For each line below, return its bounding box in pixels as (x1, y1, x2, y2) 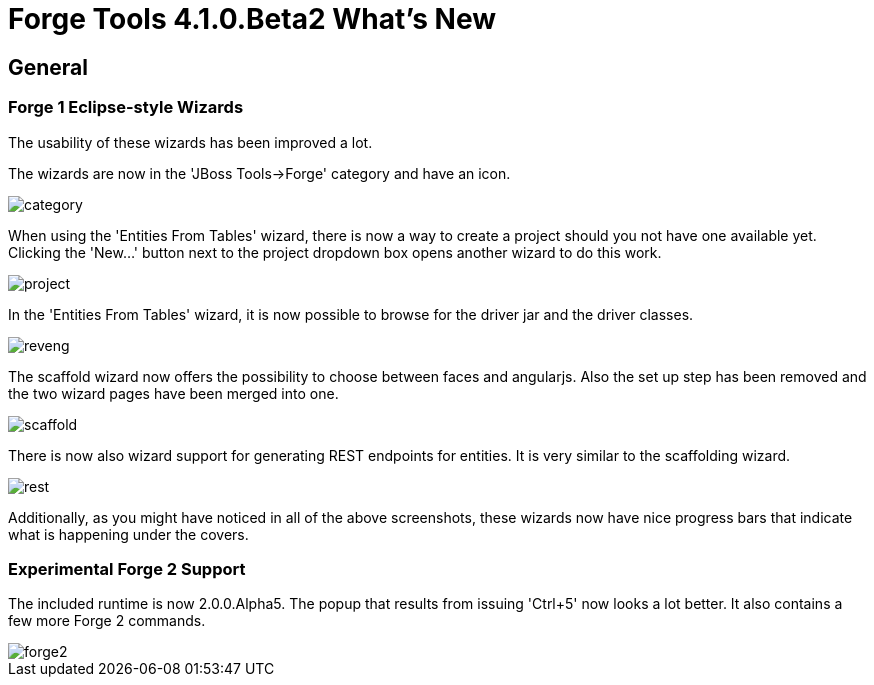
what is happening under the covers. (8, 525, 249, 543)
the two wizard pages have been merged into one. (8, 384, 339, 402)
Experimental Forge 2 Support (8, 558, 246, 579)
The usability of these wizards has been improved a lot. (8, 133, 373, 151)
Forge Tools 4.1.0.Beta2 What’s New (8, 2, 497, 36)
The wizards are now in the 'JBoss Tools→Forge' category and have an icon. (8, 164, 511, 182)
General (8, 54, 89, 80)
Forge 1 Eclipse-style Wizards (8, 97, 244, 118)
